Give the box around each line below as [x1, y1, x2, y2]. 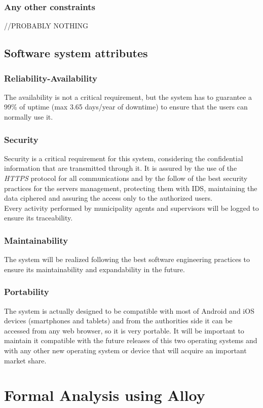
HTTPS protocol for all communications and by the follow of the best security [4, 173, 248, 183]
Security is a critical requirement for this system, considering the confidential [4, 153, 243, 163]
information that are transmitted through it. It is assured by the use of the [4, 163, 237, 173]
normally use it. [4, 112, 53, 122]
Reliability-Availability [4, 71, 97, 84]
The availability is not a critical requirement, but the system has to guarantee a [4, 91, 252, 102]
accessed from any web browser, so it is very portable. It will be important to [4, 325, 244, 336]
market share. [4, 355, 47, 365]
